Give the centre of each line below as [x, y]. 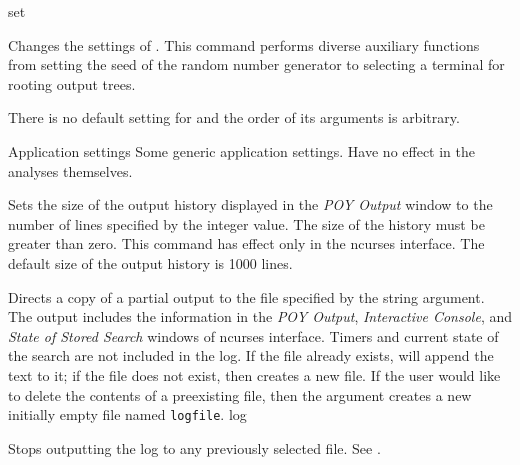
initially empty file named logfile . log [127, 414]
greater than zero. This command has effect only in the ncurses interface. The [246, 243]
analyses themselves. [70, 170]
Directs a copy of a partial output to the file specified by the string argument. [246, 296]
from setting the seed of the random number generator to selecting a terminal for [256, 64]
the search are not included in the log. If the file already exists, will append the [251, 355]
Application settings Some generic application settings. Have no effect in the [241, 150]
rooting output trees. [72, 83]
